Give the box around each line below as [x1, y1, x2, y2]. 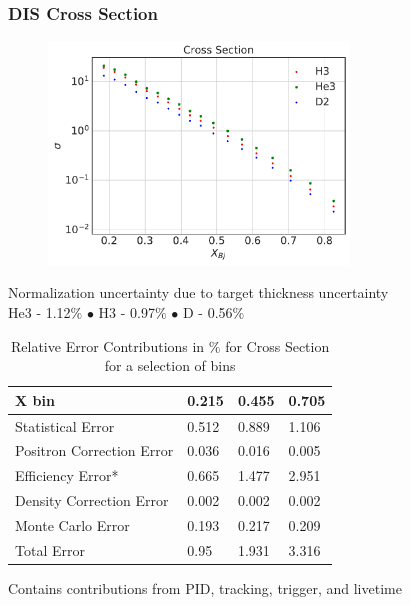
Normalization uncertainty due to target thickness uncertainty [8, 282, 389, 303]
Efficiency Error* [15, 465, 119, 486]
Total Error [15, 539, 85, 560]
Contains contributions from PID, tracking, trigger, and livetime [8, 577, 402, 598]
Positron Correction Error [15, 440, 174, 461]
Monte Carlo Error [15, 514, 130, 535]
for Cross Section [225, 335, 330, 356]
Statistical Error [15, 415, 115, 436]
